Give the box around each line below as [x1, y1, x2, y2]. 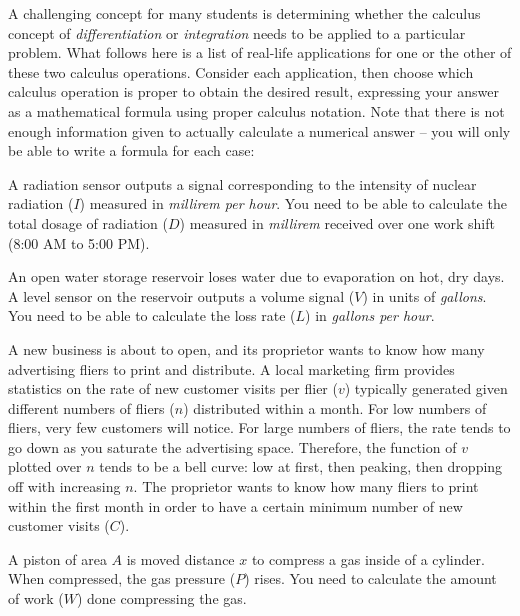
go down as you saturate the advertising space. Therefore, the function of [8, 436, 457, 457]
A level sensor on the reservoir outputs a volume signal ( [8, 285, 355, 306]
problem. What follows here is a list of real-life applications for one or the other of [8, 42, 512, 63]
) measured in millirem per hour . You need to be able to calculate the [79, 193, 507, 214]
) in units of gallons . [362, 285, 487, 306]
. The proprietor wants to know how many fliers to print [133, 476, 479, 497]
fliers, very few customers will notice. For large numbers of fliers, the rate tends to [8, 417, 511, 438]
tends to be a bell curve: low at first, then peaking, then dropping [99, 456, 503, 477]
